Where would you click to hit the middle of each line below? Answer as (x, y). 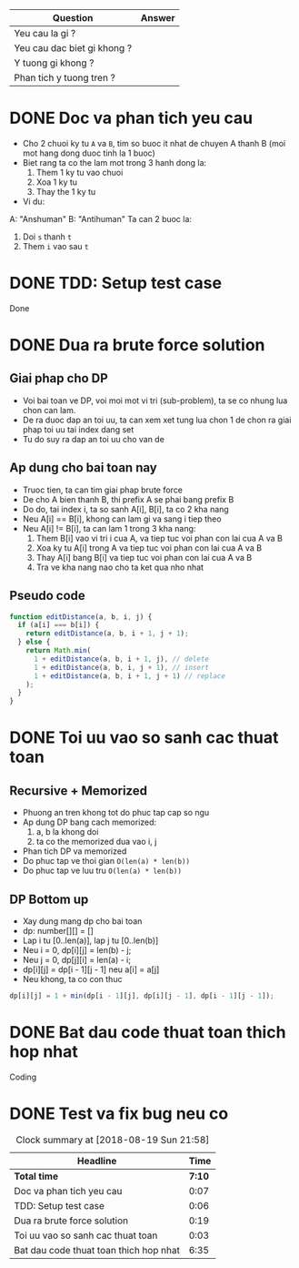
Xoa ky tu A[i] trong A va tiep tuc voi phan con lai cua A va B (149, 548)
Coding (23, 1077)
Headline (97, 1161)
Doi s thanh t (47, 237)
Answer (158, 18)
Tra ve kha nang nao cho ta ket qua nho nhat (120, 567)
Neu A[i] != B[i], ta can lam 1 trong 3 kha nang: (109, 528)
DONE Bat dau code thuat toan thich (148, 1032)
